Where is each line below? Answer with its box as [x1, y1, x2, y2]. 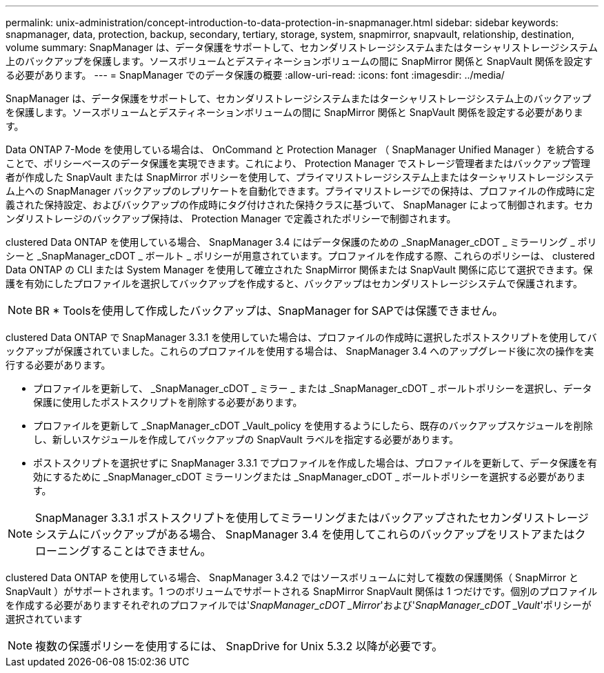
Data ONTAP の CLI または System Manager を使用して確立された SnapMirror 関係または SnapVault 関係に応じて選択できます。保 [6, 264, 593, 275]
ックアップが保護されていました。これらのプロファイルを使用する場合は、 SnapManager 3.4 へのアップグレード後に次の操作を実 [6, 345, 594, 357]
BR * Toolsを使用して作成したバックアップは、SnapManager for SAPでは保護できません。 [35, 304, 503, 318]
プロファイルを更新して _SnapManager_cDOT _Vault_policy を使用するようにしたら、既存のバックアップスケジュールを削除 [33, 420, 593, 431]
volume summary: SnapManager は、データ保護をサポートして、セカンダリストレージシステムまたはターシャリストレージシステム [6, 41, 598, 53]
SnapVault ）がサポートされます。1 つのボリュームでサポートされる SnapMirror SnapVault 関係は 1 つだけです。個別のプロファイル [6, 585, 598, 597]
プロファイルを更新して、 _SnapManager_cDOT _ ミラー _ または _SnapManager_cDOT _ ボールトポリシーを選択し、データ [33, 382, 592, 394]
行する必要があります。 [6, 359, 111, 371]
